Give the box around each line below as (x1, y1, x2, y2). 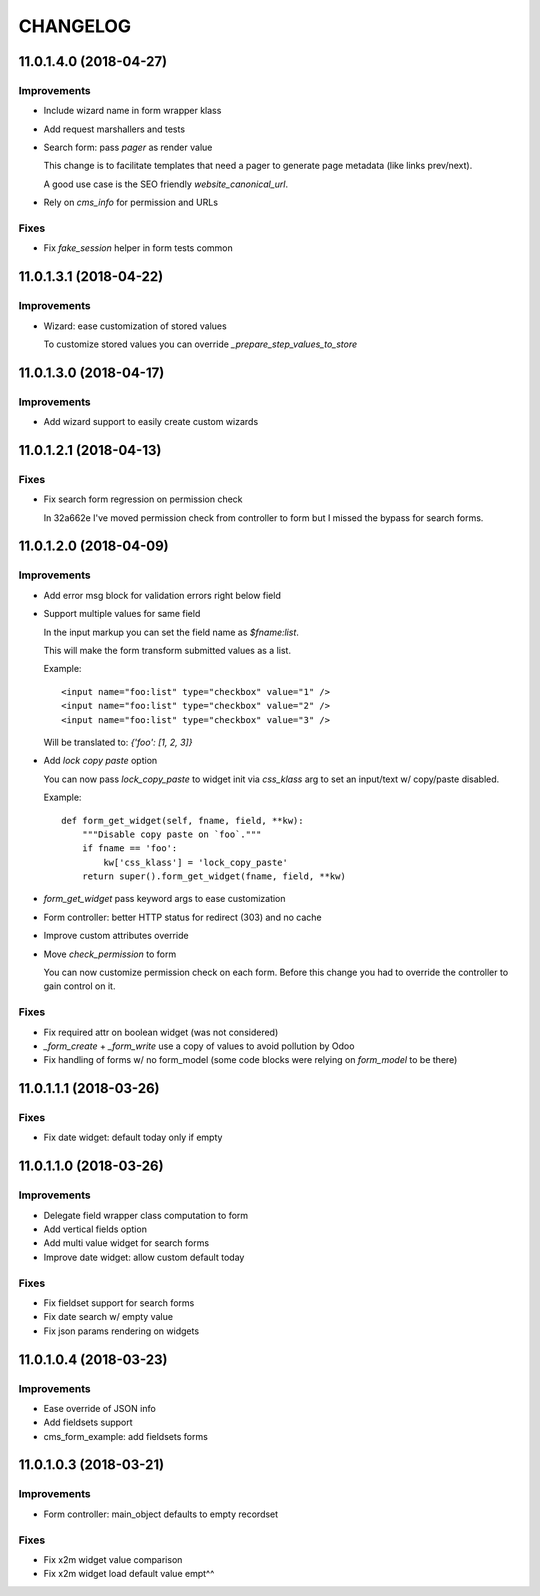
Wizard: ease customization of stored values (43, 320, 227, 332)
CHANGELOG (18, 15, 132, 37)
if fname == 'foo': (81, 843, 178, 854)
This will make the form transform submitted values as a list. (43, 644, 292, 656)
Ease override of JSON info (43, 1402, 157, 1414)
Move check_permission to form (43, 948, 177, 960)
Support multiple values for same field (43, 608, 201, 620)
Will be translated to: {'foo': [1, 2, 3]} (43, 736, 193, 748)
